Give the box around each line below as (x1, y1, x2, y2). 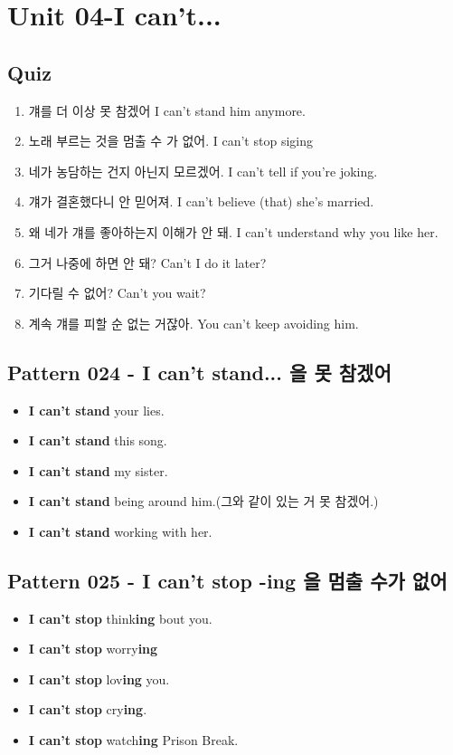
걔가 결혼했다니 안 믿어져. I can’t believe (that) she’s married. (28, 192, 374, 211)
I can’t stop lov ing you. (28, 669, 170, 688)
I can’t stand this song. (28, 431, 167, 450)
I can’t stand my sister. (28, 461, 168, 480)
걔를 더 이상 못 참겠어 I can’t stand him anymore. (28, 100, 306, 119)
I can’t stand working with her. (28, 521, 212, 540)
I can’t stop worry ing (28, 639, 158, 658)
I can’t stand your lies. (28, 400, 165, 419)
